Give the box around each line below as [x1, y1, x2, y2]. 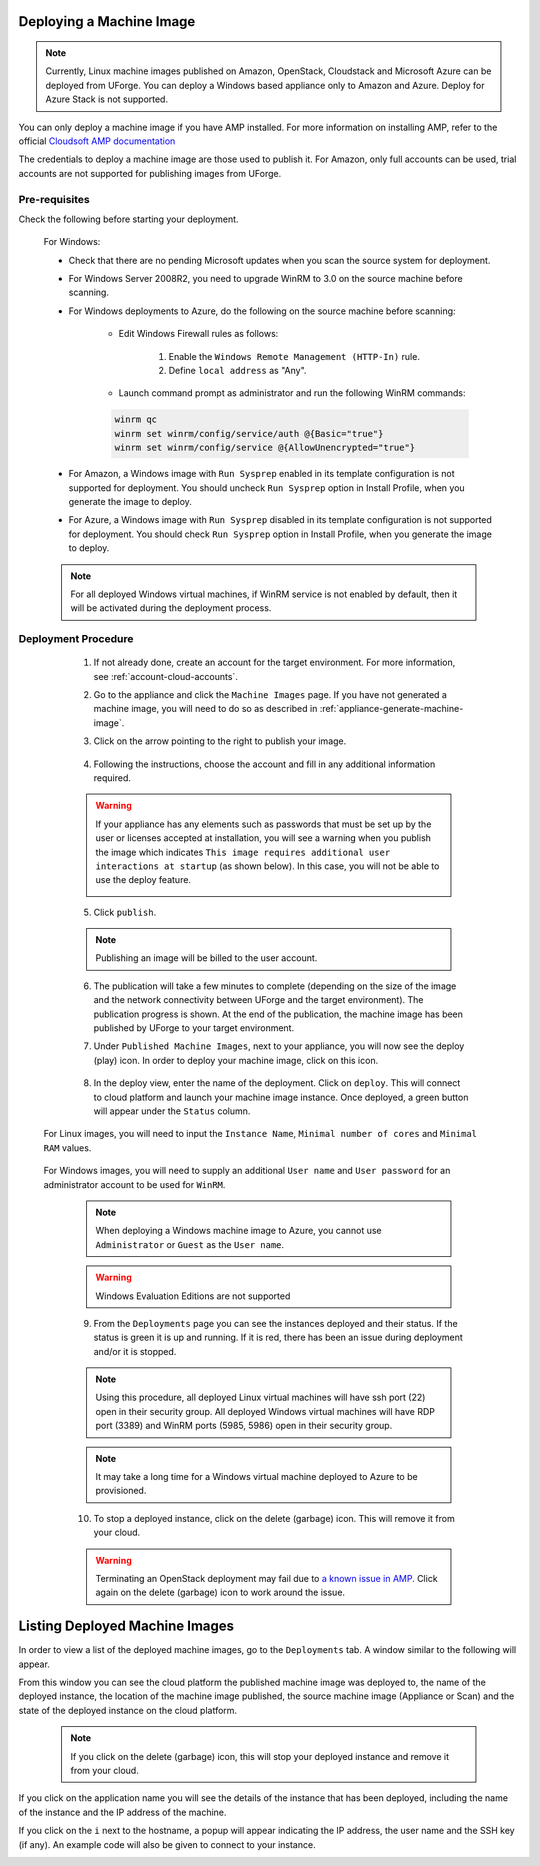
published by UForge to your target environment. [93, 1022, 295, 1034]
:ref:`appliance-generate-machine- [319, 703, 464, 715]
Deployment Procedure [18, 632, 134, 646]
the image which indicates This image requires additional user [95, 846, 391, 858]
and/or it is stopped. [93, 1345, 177, 1357]
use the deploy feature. [95, 874, 192, 886]
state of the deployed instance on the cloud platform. [18, 1704, 238, 1716]
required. [93, 771, 132, 784]
